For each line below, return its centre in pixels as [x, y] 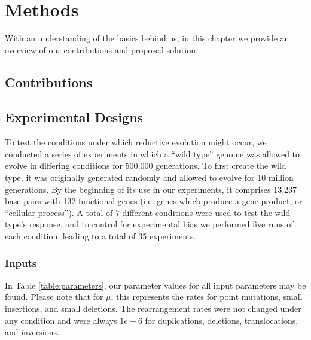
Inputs [21, 262]
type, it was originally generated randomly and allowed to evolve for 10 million [149, 177]
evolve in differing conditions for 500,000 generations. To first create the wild [146, 166]
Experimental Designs [74, 117]
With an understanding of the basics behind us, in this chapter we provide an [147, 38]
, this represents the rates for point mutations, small [207, 297]
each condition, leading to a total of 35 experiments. [100, 236]
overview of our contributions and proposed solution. [101, 49]
